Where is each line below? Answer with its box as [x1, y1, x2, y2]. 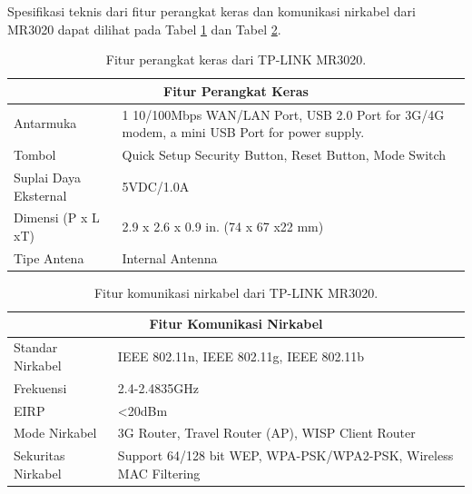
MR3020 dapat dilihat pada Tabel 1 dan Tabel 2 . [7, 19, 281, 38]
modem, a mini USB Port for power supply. [122, 123, 365, 142]
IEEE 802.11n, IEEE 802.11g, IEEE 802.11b [117, 347, 365, 366]
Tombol [14, 145, 56, 164]
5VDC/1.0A [122, 176, 190, 195]
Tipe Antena [14, 248, 84, 267]
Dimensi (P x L [14, 208, 100, 227]
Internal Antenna [122, 248, 218, 267]
